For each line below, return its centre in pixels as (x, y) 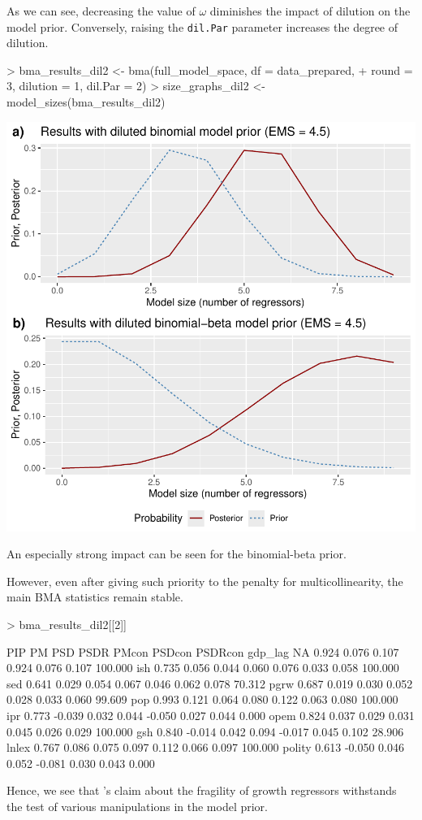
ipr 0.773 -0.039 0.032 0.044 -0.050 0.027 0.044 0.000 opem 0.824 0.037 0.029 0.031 (211, 715)
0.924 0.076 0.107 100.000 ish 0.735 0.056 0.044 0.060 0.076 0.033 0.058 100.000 (203, 668)
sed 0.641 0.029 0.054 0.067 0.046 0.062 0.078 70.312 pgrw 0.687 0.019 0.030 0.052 (210, 683)
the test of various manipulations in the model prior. (137, 806)
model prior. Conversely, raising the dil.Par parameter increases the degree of (202, 26)
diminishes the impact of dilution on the (310, 11)
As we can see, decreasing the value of (101, 11)
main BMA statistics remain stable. (95, 597)
